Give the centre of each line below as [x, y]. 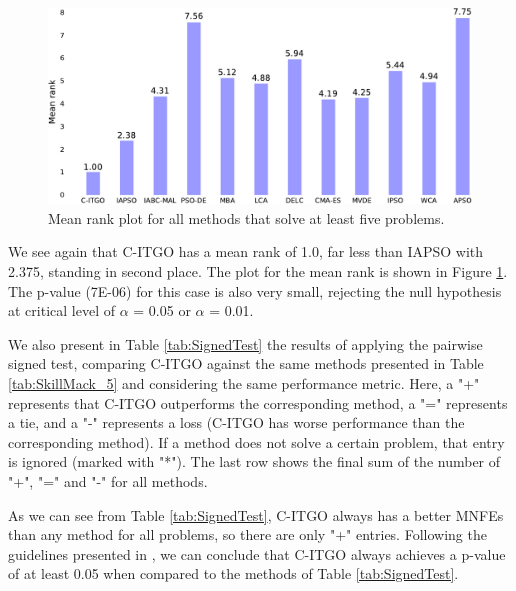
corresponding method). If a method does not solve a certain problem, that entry [256, 441]
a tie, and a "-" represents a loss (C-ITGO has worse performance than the [236, 422]
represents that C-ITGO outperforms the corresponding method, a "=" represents [258, 402]
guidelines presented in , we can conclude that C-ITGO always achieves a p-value [257, 553]
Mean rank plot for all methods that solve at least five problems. [246, 217]
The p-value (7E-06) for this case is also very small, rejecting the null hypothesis [255, 290]
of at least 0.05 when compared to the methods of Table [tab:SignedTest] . [233, 573]
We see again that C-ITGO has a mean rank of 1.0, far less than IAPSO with [246, 251]
